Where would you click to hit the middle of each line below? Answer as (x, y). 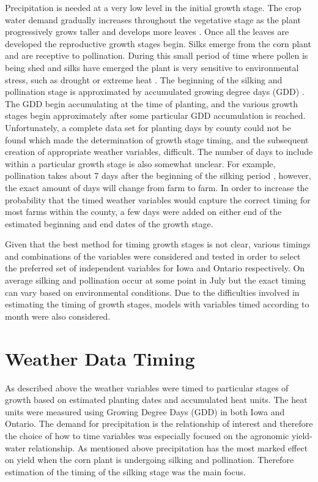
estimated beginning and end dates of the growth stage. (109, 223)
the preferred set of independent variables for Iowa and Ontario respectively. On (155, 268)
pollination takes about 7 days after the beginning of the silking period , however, (158, 175)
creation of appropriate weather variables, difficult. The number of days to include (159, 152)
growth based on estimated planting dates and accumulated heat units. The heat (156, 400)
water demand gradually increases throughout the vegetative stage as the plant (153, 19)
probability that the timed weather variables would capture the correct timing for (158, 199)
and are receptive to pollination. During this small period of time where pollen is (157, 55)
